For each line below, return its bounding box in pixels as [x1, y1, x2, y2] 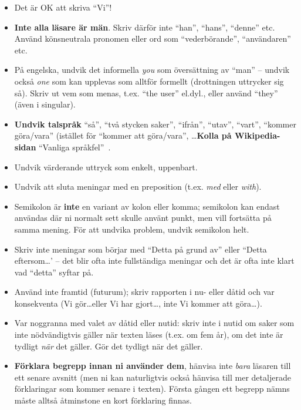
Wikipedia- [234, 129, 280, 142]
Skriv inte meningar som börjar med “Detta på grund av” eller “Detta [14, 243, 267, 255]
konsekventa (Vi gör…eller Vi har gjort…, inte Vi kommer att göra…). [14, 297, 262, 309]
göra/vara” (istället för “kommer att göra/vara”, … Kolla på [14, 129, 232, 142]
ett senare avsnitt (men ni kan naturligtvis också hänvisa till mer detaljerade [14, 371, 291, 383]
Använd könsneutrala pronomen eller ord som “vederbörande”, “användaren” [14, 32, 291, 45]
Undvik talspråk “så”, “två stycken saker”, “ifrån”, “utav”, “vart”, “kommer [14, 117, 296, 130]
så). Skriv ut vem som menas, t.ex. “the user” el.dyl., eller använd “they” [14, 86, 278, 99]
